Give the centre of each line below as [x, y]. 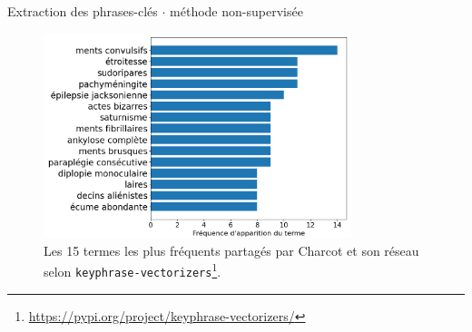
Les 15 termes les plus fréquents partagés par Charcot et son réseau [231, 250]
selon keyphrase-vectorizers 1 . [133, 270]
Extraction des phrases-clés [83, 11]
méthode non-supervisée [236, 11]
